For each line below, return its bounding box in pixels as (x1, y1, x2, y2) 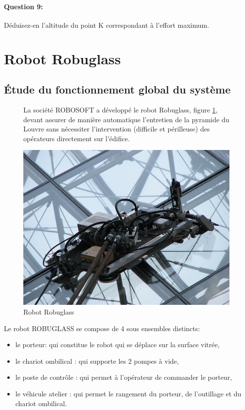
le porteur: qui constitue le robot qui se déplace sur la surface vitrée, (15, 339, 220, 350)
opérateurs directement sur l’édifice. (23, 133, 130, 143)
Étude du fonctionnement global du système (4, 82, 231, 97)
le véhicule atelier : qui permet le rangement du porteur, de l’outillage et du (15, 388, 242, 398)
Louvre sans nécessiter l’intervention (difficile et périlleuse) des (23, 124, 210, 134)
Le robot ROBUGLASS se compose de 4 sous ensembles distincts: (4, 323, 200, 333)
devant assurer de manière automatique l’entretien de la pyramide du (23, 114, 229, 124)
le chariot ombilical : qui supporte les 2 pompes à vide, (15, 355, 179, 366)
